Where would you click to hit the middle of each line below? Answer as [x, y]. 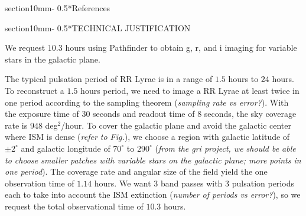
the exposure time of [42, 114]
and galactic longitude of [66, 148]
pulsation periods [263, 183]
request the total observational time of [74, 206]
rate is [16, 125]
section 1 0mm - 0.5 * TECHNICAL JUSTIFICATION [98, 27]
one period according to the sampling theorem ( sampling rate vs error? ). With [147, 102]
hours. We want [123, 183]
